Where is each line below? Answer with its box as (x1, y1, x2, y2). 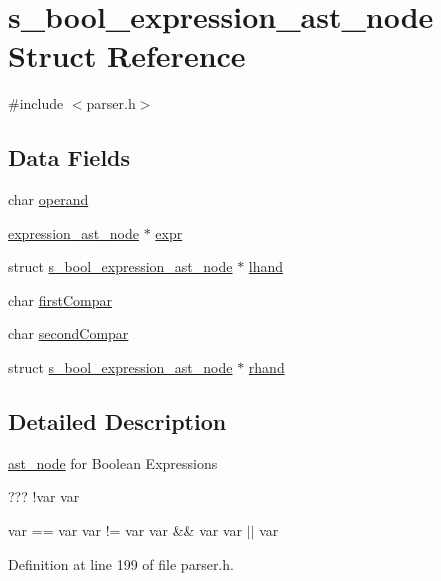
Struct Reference (8, 35, 246, 76)
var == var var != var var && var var (8, 520, 242, 541)
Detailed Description (8, 406, 227, 437)
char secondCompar (8, 323, 129, 344)
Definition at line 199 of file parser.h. (8, 553, 234, 574)
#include (8, 93, 64, 114)
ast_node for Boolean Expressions (8, 452, 218, 473)
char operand (8, 189, 89, 210)
